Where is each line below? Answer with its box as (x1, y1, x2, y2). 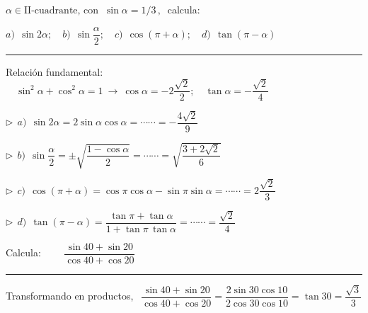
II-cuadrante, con (24, 6, 99, 16)
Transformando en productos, (6, 288, 134, 303)
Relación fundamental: (6, 64, 103, 79)
